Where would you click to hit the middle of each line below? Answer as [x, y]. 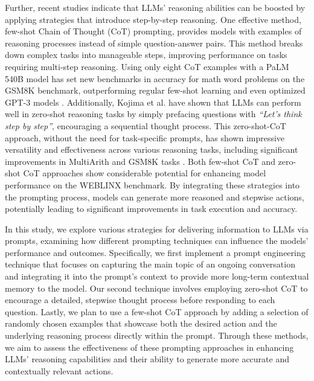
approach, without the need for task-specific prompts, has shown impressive [145, 137]
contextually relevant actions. [59, 370]
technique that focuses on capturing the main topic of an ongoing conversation [150, 264]
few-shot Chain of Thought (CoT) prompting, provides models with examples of [153, 31]
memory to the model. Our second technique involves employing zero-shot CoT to [156, 288]
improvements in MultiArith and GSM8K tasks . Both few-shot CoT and [140, 161]
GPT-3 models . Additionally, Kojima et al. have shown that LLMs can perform [153, 102]
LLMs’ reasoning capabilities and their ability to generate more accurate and [147, 359]
